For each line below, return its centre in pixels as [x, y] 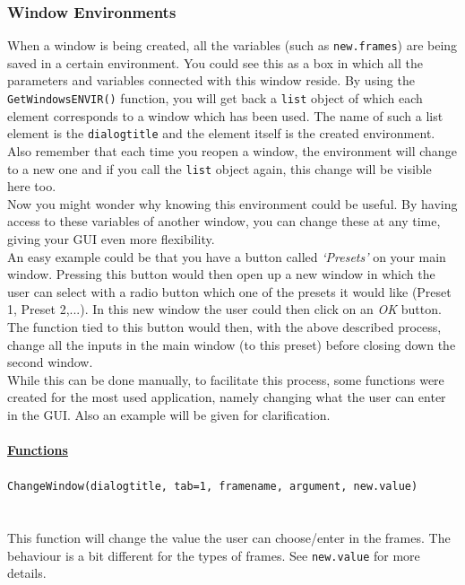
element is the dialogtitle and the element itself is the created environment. [221, 133]
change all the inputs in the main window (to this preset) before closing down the [232, 344]
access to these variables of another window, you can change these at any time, [224, 221]
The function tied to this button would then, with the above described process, [224, 326]
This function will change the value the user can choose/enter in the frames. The [229, 538]
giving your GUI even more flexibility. [111, 239]
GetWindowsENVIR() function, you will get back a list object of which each [215, 98]
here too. [32, 186]
